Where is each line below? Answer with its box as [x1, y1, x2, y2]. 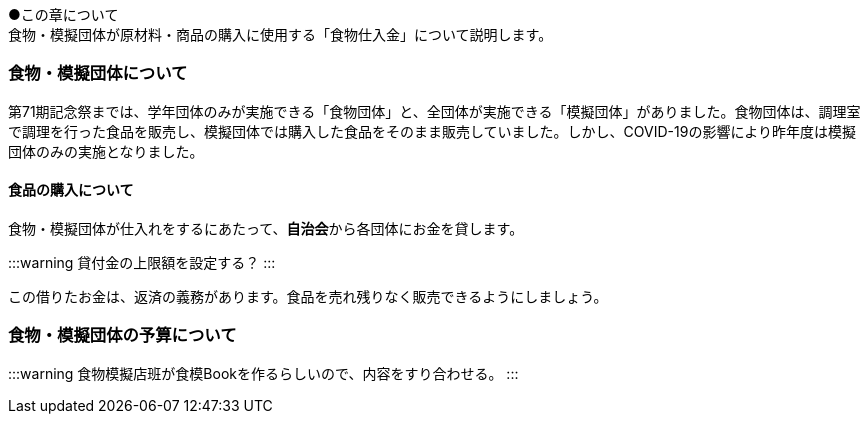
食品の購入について [8, 181, 134, 199]
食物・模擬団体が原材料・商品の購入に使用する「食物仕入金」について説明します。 [8, 26, 553, 43]
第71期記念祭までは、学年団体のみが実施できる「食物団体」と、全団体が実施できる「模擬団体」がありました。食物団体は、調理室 [8, 102, 861, 120]
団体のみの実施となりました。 [8, 142, 204, 160]
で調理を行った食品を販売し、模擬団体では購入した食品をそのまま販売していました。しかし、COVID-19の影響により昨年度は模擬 [8, 122, 857, 140]
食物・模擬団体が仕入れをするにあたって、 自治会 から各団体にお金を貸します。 [8, 219, 524, 237]
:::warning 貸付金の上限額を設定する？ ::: [8, 253, 276, 271]
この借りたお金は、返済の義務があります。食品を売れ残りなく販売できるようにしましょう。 [8, 287, 608, 305]
